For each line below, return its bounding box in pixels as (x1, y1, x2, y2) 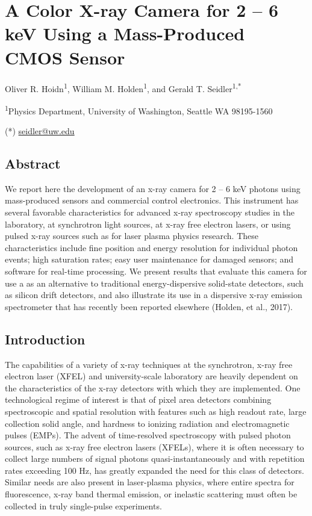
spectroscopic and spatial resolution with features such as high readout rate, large (5, 405, 307, 417)
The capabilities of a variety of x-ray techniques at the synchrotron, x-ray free (5, 358, 293, 370)
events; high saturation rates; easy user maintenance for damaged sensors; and (5, 253, 294, 266)
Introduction (5, 329, 86, 348)
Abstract (5, 154, 61, 172)
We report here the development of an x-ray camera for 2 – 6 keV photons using (5, 182, 301, 194)
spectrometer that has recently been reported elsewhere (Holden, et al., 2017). (5, 300, 293, 312)
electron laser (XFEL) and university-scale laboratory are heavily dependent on (5, 370, 298, 382)
